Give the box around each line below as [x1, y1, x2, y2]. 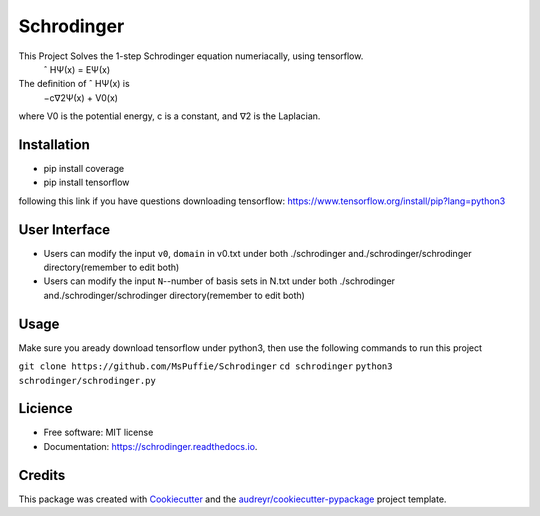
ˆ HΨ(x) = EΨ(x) [43, 63, 111, 75]
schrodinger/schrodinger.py [18, 375, 157, 386]
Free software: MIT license [43, 426, 154, 439]
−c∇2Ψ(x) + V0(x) [43, 91, 119, 104]
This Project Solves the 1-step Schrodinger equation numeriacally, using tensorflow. [18, 50, 364, 62]
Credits [18, 466, 66, 484]
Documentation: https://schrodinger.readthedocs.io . [43, 440, 258, 452]
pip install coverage [43, 163, 125, 175]
